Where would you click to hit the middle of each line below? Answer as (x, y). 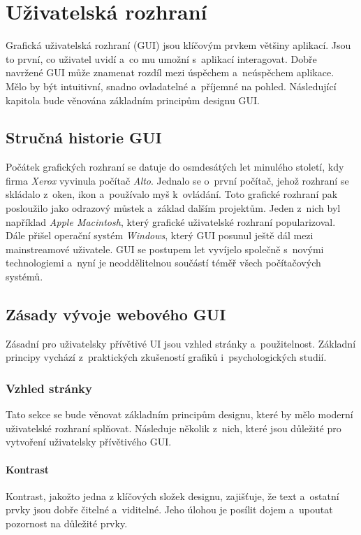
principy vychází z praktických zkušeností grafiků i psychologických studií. (166, 357)
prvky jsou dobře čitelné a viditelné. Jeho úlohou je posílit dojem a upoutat (169, 509)
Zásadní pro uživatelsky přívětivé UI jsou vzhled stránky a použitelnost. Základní (181, 343)
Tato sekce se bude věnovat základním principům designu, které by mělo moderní (179, 414)
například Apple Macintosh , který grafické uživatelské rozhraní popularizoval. (171, 221)
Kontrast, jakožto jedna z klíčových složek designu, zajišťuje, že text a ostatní (172, 495)
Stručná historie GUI (84, 137)
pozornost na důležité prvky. (67, 523)
